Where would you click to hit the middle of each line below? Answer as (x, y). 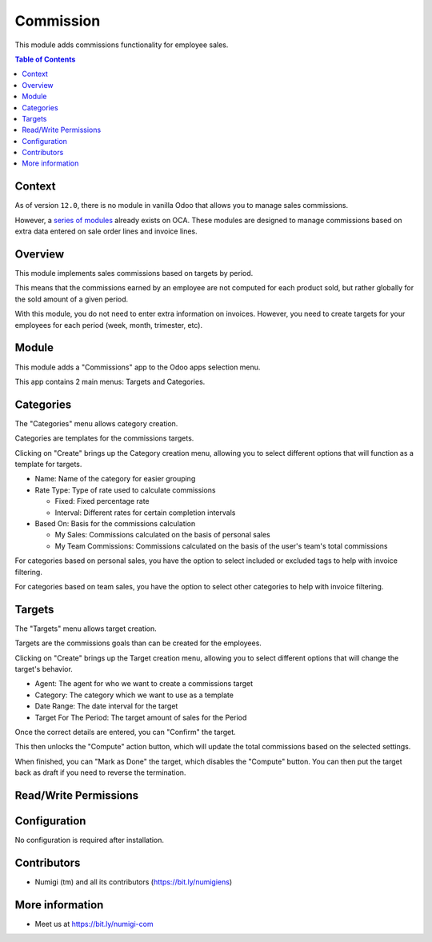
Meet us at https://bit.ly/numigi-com (94, 924)
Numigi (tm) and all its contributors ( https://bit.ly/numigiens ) (134, 882)
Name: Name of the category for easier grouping (115, 479)
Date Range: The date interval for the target (106, 706)
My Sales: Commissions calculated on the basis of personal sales (163, 535)
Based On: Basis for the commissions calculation (115, 523)
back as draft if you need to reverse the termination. (100, 772)
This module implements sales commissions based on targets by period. (134, 273)
